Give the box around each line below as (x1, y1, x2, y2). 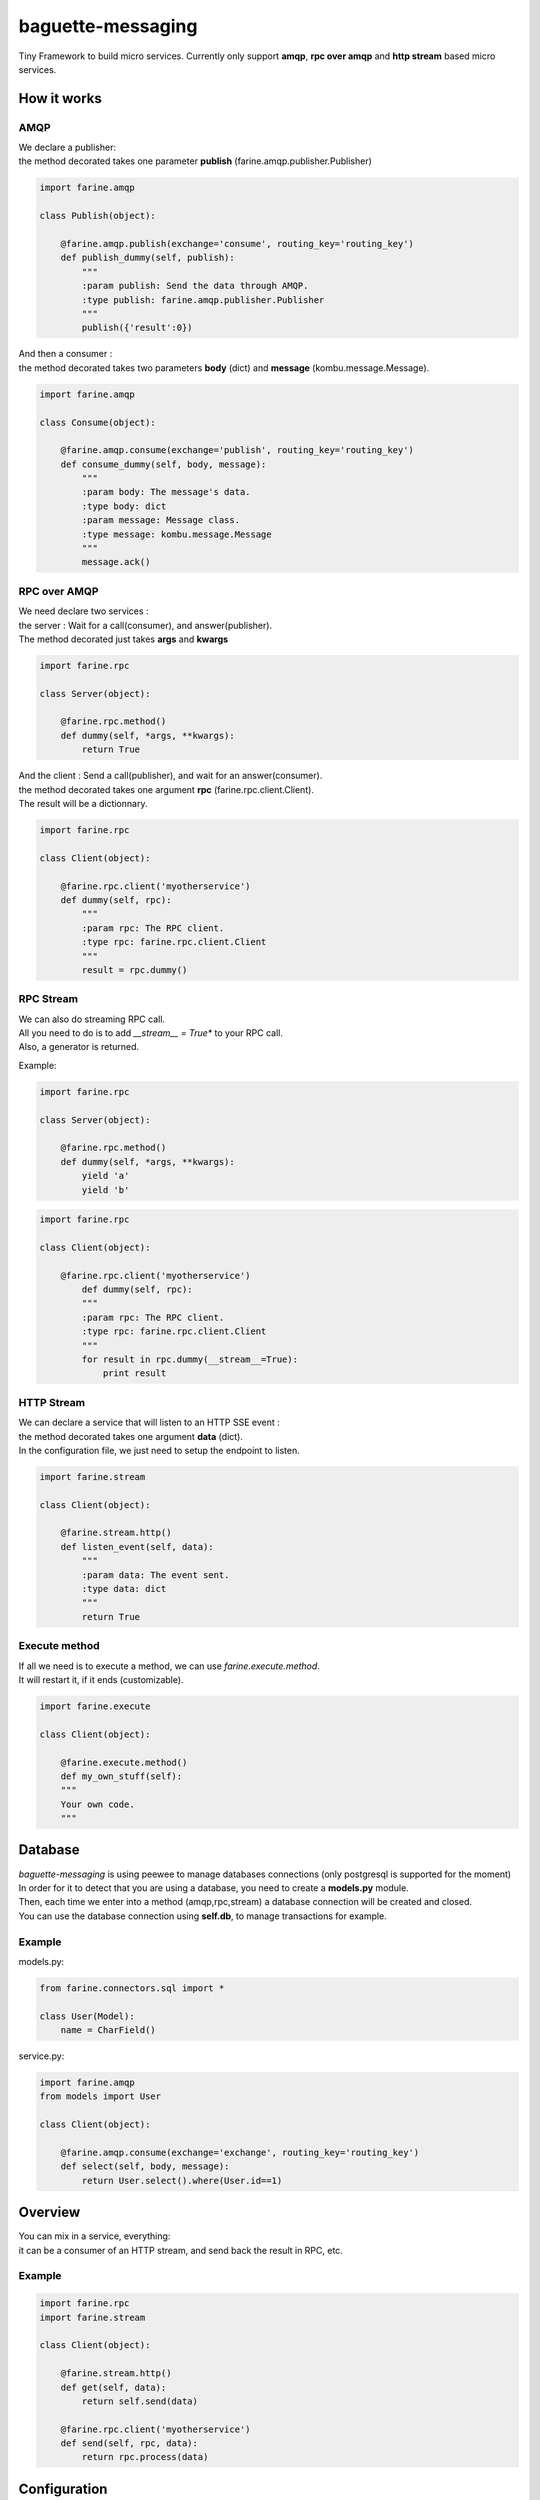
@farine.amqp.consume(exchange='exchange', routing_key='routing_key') (60, 2146, 420, 2158)
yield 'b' (81, 1184, 130, 1195)
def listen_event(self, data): (60, 1541, 214, 1552)
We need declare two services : (18, 605, 149, 617)
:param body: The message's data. (81, 486, 251, 498)
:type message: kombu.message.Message (81, 528, 272, 540)
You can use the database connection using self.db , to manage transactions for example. (18, 1910, 387, 1922)
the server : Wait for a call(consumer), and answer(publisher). (18, 619, 273, 631)
